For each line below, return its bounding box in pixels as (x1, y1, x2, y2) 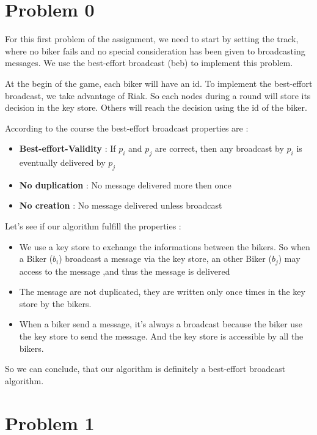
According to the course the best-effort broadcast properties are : (5, 121, 249, 134)
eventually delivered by (19, 156, 106, 169)
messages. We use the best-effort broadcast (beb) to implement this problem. (5, 56, 293, 69)
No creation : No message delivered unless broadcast (19, 199, 222, 212)
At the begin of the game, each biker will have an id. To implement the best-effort (5, 76, 313, 89)
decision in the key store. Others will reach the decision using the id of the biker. (5, 101, 307, 114)
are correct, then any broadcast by (155, 142, 284, 155)
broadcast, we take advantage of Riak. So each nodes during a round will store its (5, 89, 311, 102)
